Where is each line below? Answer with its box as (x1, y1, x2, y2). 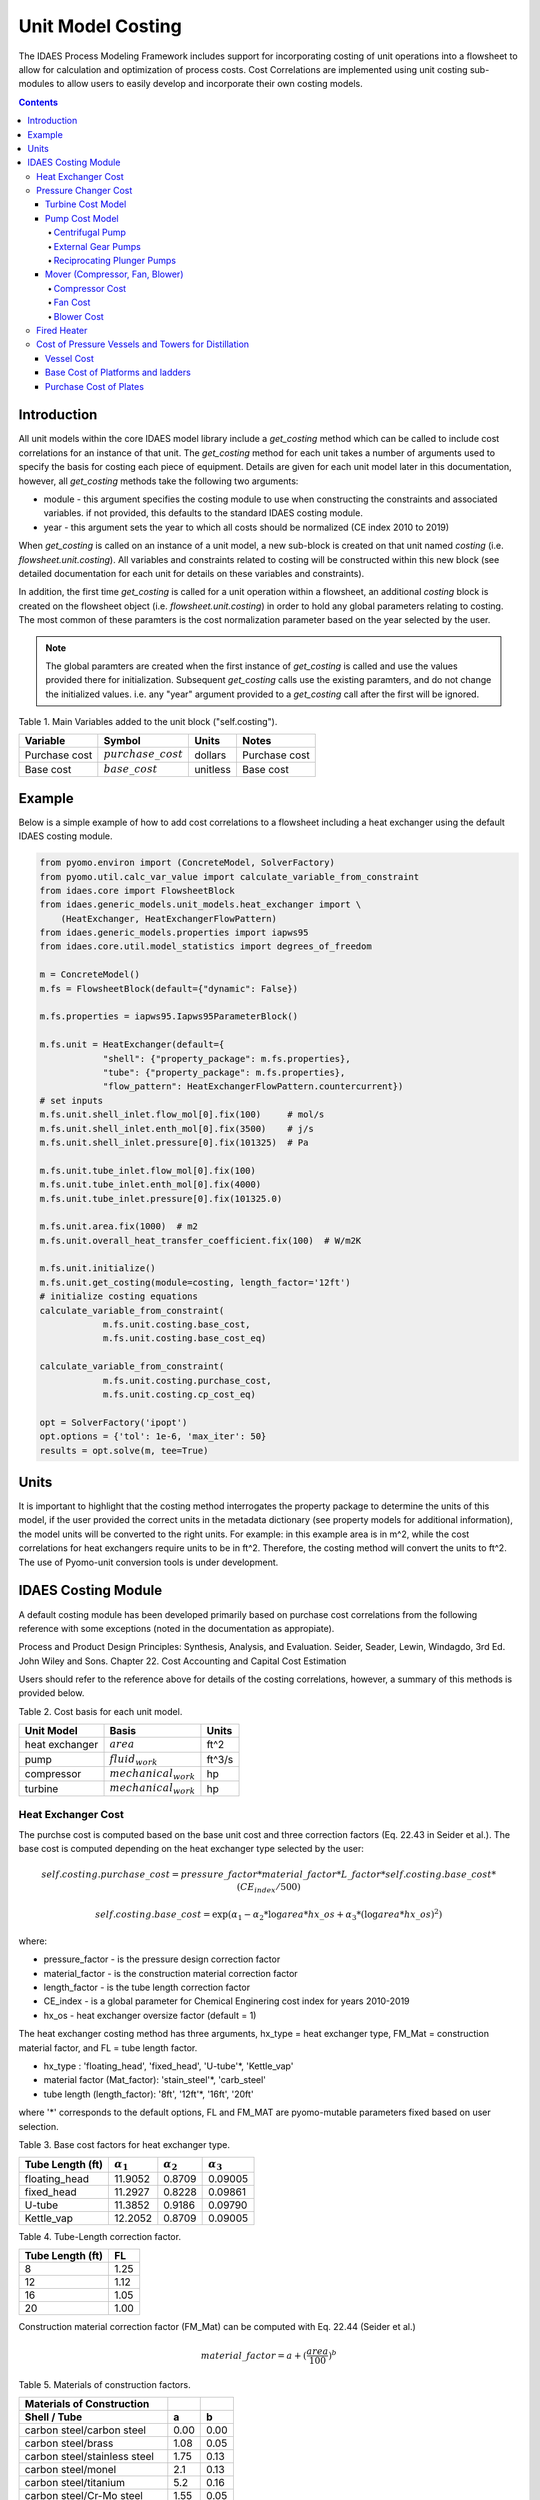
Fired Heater (36, 324, 88, 336)
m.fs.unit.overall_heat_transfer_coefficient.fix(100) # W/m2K (39, 1235, 362, 1246)
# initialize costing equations (39, 1291, 199, 1302)
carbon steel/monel (24, 2463, 117, 2477)
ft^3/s (206, 1752, 234, 1766)
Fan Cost (53, 296, 91, 309)
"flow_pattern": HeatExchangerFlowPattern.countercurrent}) (102, 1081, 404, 1092)
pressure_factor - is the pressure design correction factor (43, 1953, 281, 1965)
